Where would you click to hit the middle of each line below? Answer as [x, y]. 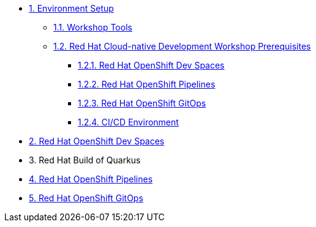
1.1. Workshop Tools [93, 27]
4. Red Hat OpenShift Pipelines [91, 179]
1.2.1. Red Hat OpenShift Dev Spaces [151, 65]
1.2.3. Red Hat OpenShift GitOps [142, 103]
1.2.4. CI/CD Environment [128, 122]
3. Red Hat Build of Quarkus [85, 160]
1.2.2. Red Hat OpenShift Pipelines [147, 84]
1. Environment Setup [71, 8]
